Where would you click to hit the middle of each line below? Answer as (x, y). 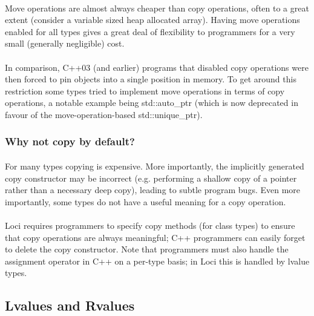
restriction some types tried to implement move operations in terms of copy (145, 91)
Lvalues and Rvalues (70, 305)
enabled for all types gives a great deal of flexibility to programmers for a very (150, 31)
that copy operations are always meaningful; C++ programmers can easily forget (155, 237)
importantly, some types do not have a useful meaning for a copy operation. (146, 201)
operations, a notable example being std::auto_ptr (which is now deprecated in (152, 103)
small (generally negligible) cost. (65, 43)
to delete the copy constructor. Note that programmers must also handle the (147, 249)
